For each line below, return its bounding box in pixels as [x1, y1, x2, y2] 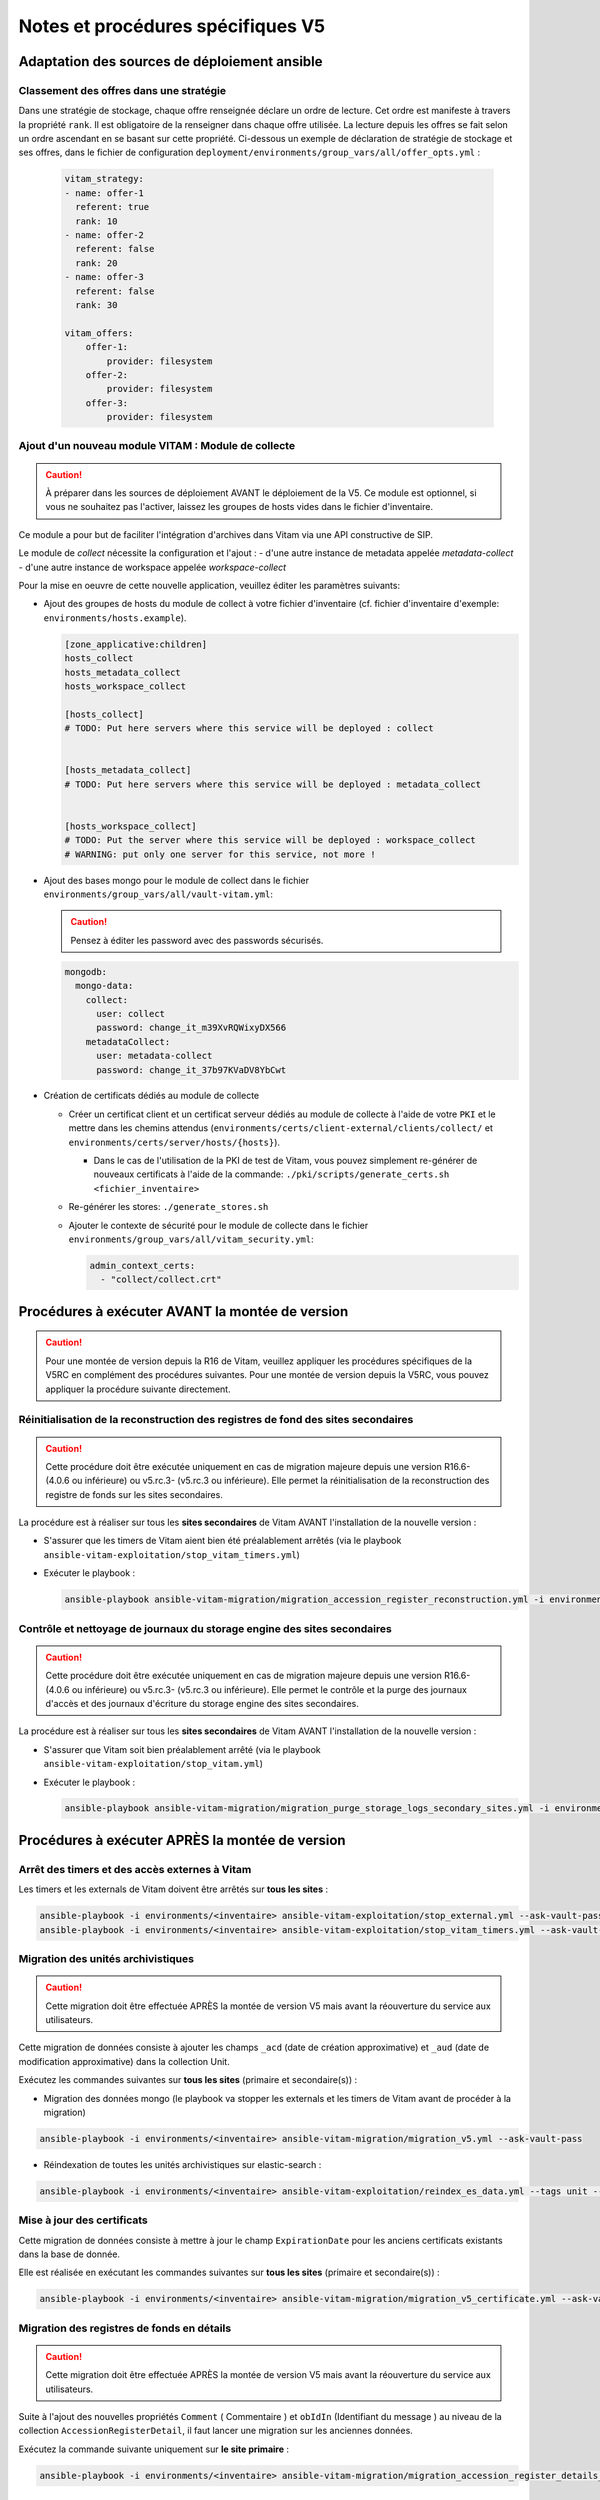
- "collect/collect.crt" [100, 1274, 222, 1285]
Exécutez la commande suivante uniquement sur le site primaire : [18, 2443, 290, 2455]
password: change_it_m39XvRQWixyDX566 [96, 1022, 287, 1034]
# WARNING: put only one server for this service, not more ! [64, 848, 376, 860]
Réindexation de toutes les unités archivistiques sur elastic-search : [43, 2158, 322, 2170]
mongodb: [64, 966, 108, 977]
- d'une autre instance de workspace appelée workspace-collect [18, 561, 287, 573]
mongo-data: [75, 980, 134, 992]
